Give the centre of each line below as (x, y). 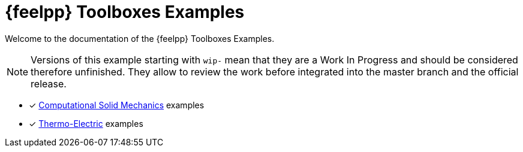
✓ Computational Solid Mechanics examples (117, 105)
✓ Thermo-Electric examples (86, 123)
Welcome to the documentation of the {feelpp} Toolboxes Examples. (140, 38)
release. (49, 83)
